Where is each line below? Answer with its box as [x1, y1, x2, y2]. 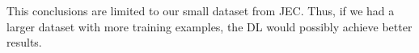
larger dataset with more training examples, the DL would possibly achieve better [6, 18, 413, 35]
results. [6, 34, 42, 51]
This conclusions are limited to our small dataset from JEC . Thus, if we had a [6, 2, 395, 18]
